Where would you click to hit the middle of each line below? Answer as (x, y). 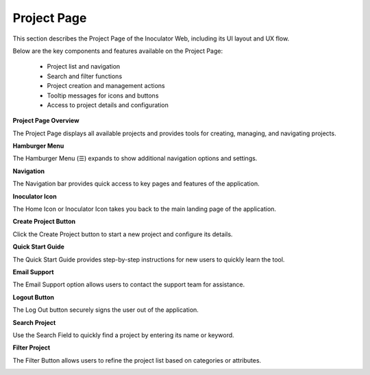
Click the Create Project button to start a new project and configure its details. (123, 234)
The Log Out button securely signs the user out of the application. (106, 310)
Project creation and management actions (106, 86)
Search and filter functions (85, 76)
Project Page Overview (46, 121)
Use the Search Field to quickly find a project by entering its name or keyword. (123, 335)
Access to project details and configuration (108, 105)
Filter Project (32, 348)
